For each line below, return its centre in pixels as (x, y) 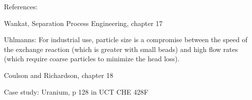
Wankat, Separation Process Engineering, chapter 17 (83, 23)
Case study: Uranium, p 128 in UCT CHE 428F (76, 91)
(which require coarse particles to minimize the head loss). (92, 59)
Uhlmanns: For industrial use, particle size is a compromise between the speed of (126, 39)
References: (21, 6)
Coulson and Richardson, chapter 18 (59, 75)
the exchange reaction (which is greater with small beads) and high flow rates (121, 49)
